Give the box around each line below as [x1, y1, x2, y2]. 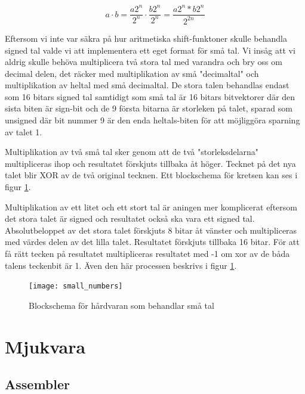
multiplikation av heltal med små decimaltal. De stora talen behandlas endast [5, 79, 289, 91]
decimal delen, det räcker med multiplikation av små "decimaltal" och [5, 67, 259, 79]
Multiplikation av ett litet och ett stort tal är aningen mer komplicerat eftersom [5, 200, 297, 213]
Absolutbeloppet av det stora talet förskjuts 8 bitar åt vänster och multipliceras [5, 224, 297, 236]
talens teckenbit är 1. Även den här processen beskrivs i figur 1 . [5, 259, 237, 271]
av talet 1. [5, 125, 42, 138]
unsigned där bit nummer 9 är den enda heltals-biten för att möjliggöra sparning [5, 114, 300, 126]
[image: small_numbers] [29, 282, 123, 291]
